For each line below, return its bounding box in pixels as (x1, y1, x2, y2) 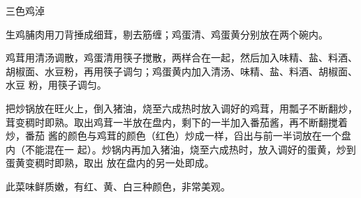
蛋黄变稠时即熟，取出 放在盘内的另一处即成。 (6, 155, 214, 170)
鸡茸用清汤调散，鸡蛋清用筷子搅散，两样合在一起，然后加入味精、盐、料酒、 (6, 50, 358, 65)
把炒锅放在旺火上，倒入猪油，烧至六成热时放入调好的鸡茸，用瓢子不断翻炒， (6, 100, 358, 115)
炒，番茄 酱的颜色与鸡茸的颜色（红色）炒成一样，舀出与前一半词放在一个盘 (6, 128, 351, 143)
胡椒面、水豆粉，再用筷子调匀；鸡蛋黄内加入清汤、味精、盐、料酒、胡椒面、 (6, 63, 358, 78)
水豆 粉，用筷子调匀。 (6, 77, 107, 92)
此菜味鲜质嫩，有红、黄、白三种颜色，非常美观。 (6, 178, 230, 193)
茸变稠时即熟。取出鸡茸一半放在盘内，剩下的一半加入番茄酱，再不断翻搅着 (6, 114, 348, 129)
